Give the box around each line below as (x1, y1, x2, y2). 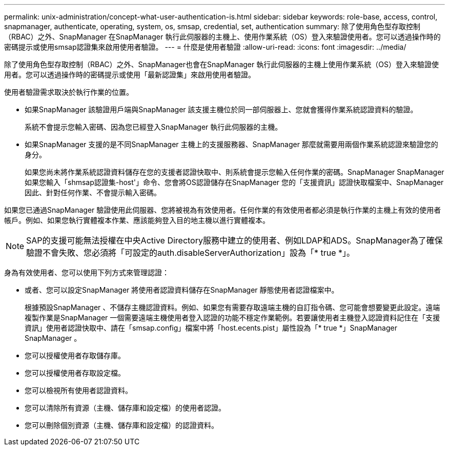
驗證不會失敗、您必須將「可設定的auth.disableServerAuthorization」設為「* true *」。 (26, 248, 355, 258)
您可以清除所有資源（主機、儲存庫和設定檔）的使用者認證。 (25, 403, 226, 412)
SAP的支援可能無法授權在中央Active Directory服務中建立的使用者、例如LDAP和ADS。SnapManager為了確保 (26, 235, 443, 246)
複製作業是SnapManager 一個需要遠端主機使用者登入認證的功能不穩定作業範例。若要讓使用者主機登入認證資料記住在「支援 (25, 313, 440, 322)
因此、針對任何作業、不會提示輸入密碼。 (25, 188, 161, 197)
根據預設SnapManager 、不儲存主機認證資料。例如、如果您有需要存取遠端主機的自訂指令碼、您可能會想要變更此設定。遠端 (25, 303, 440, 312)
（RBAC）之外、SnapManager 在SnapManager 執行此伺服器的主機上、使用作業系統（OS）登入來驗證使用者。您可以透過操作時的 (4, 32, 441, 41)
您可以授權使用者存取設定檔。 (25, 369, 125, 377)
